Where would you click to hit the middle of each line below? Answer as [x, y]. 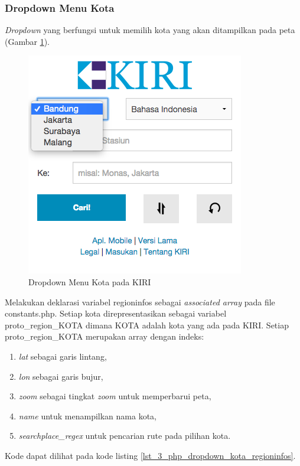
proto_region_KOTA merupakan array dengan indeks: [105, 336]
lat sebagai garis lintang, [63, 356]
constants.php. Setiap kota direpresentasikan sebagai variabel [116, 313]
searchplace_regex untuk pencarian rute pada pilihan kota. [125, 436]
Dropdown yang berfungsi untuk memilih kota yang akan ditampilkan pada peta [150, 30]
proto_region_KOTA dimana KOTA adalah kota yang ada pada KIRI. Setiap [147, 325]
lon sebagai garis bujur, [61, 376]
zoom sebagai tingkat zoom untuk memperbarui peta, [115, 396]
